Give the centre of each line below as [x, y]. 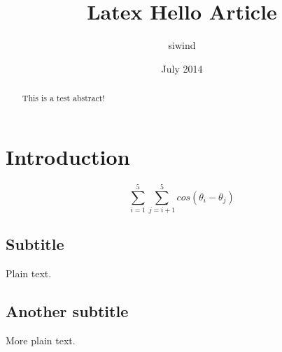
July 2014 [182, 68]
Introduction [68, 156]
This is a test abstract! [63, 98]
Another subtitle [67, 311]
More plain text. [41, 340]
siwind [182, 45]
